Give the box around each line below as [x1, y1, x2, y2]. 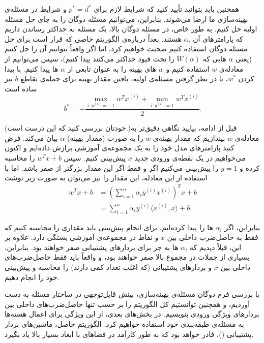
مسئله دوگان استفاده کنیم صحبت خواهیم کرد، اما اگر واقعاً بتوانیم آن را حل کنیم [5, 43, 248, 54]
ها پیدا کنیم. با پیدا [5, 63, 58, 74]
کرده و [240, 162, 260, 173]
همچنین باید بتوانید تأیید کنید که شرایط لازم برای [94, 4, 239, 14]
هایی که [202, 53, 226, 64]
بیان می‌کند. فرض [5, 132, 58, 143]
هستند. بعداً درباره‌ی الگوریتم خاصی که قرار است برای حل [5, 33, 182, 44]
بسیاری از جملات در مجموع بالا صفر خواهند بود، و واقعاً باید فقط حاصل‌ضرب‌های [5, 252, 250, 262]
